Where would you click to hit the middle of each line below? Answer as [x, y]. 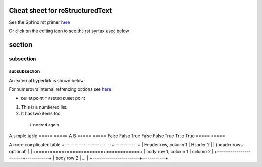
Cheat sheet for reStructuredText [60, 10]
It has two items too [41, 114]
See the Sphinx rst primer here [40, 22]
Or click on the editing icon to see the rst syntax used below [69, 31]
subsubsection [25, 71]
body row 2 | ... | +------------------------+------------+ [112, 158]
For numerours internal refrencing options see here [60, 89]
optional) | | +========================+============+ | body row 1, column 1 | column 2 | [111, 151]
